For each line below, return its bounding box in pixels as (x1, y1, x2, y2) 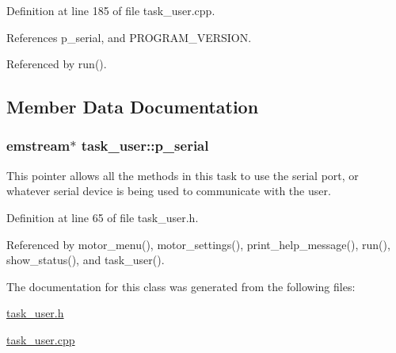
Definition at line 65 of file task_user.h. (6, 209, 199, 225)
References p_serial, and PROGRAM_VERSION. (6, 29, 252, 45)
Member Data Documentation (6, 94, 259, 119)
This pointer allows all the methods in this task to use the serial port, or (6, 167, 359, 183)
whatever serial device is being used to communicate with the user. (6, 182, 331, 199)
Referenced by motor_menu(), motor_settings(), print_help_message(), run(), (6, 236, 390, 252)
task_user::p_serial (81, 136, 209, 155)
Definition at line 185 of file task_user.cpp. (6, 2, 215, 18)
